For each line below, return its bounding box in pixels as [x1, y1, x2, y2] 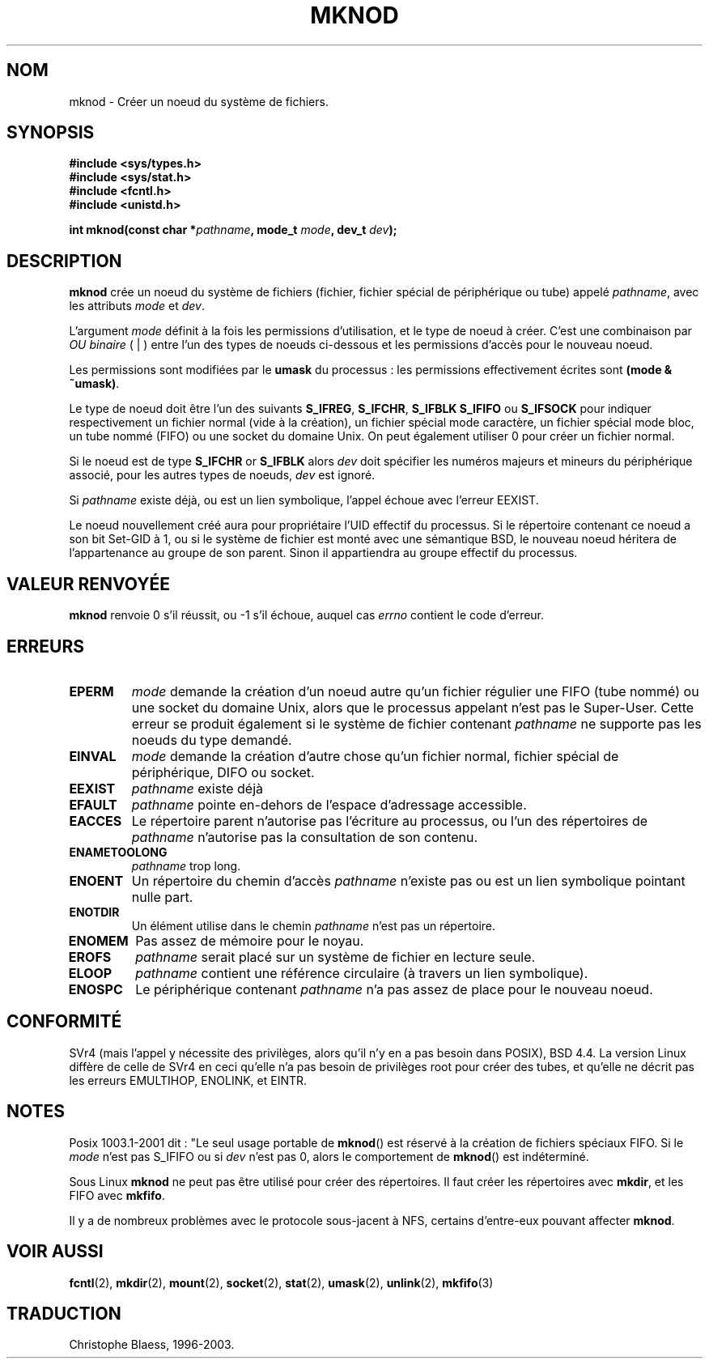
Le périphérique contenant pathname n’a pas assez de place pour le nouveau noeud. [135, 980, 653, 997]
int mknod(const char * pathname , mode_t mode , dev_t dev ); [69, 223, 397, 237]
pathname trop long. [131, 858, 241, 873]
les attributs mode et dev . [69, 299, 205, 313]
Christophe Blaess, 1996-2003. [69, 1337, 235, 1352]
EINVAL [69, 747, 117, 764]
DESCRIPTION [6, 250, 122, 271]
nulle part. [131, 888, 193, 905]
